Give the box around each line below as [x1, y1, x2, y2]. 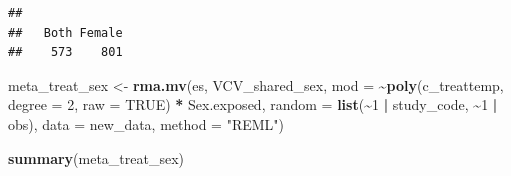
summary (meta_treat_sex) [8, 147, 185, 168]
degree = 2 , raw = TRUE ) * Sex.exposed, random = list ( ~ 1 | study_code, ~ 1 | [8, 94, 498, 115]
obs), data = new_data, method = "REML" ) [8, 113, 285, 134]
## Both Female [8, 25, 123, 40]
